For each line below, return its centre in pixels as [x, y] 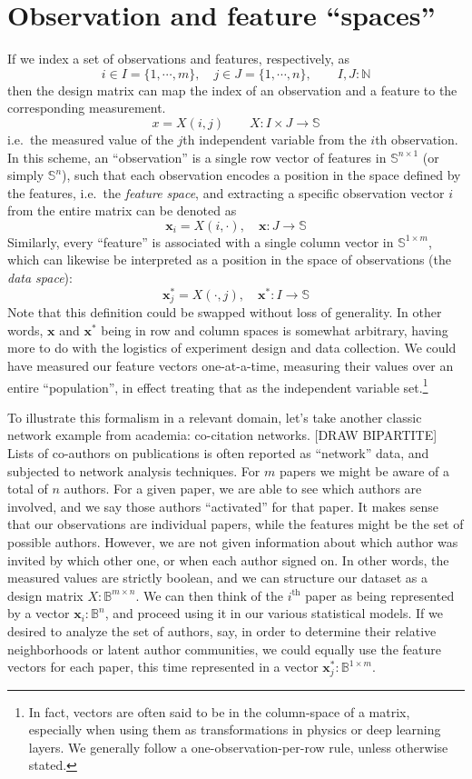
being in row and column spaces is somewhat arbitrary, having [275, 330]
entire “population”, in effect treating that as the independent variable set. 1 [218, 385]
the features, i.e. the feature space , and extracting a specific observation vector [226, 192]
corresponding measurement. [87, 108]
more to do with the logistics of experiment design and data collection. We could [232, 348]
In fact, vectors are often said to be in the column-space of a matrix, [219, 711]
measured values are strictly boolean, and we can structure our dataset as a [218, 578]
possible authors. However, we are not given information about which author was [233, 541]
